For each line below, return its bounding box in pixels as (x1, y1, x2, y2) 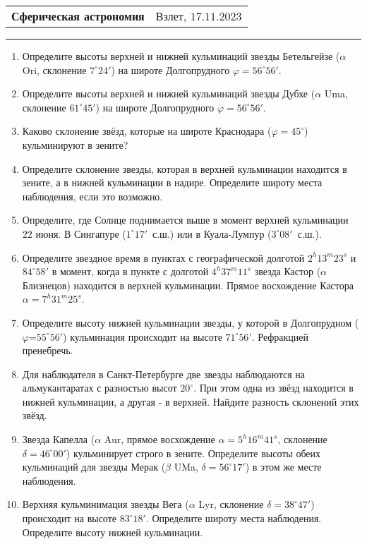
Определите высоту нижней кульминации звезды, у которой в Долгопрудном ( (22, 315, 359, 330)
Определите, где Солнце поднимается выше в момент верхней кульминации (22, 212, 349, 227)
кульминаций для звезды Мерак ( (22, 459, 166, 474)
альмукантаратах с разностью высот (22, 380, 177, 395)
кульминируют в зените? (22, 137, 128, 152)
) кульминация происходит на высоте (63, 329, 222, 344)
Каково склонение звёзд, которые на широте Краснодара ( (22, 123, 272, 138)
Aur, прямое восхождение (104, 432, 215, 447)
